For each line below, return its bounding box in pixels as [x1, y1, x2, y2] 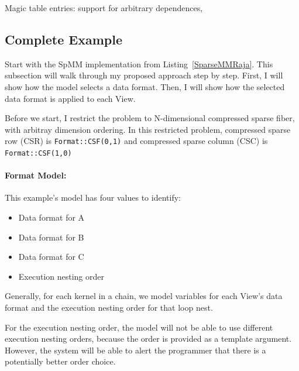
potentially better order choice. [5, 355, 116, 367]
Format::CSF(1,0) [5, 149, 72, 158]
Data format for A [18, 211, 85, 224]
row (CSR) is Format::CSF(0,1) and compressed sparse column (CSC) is [5, 135, 268, 147]
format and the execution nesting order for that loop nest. [5, 301, 213, 314]
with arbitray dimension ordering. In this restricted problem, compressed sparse [5, 123, 291, 135]
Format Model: [5, 169, 67, 181]
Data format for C [18, 250, 84, 263]
